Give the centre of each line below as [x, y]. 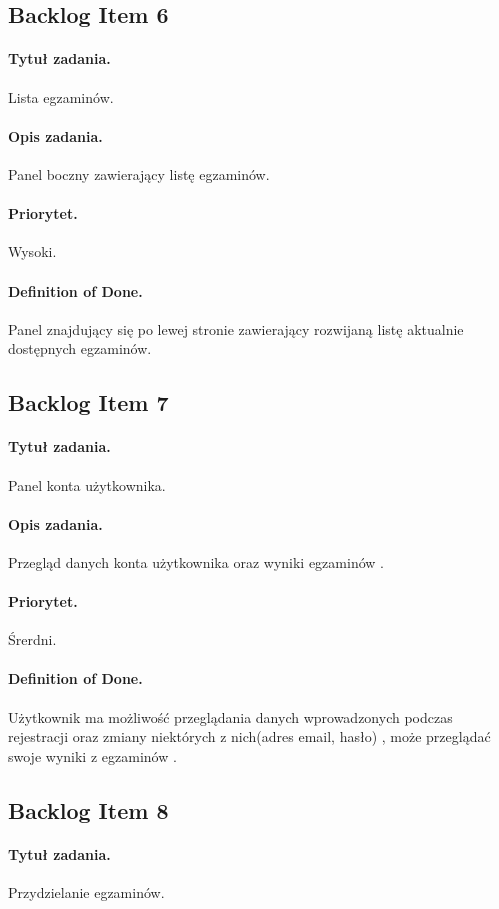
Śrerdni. [32, 639]
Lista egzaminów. [61, 96]
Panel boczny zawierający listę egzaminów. [139, 173]
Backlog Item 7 [88, 402]
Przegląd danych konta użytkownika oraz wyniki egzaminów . [196, 561]
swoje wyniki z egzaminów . [92, 755]
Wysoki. [32, 251]
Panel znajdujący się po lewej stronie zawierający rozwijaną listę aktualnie [236, 328]
